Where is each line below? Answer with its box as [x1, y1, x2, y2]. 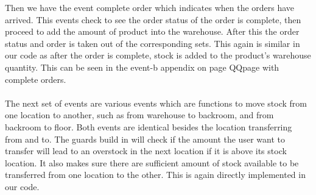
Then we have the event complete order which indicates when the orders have [5, 1, 295, 13]
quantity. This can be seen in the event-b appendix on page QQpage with [5, 60, 279, 73]
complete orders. [5, 73, 66, 85]
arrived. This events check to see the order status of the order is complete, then [5, 13, 301, 26]
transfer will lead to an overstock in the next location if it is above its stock [5, 144, 287, 157]
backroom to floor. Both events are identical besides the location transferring [5, 120, 292, 133]
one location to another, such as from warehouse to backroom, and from [5, 108, 274, 121]
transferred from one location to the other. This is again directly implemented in [5, 168, 306, 181]
